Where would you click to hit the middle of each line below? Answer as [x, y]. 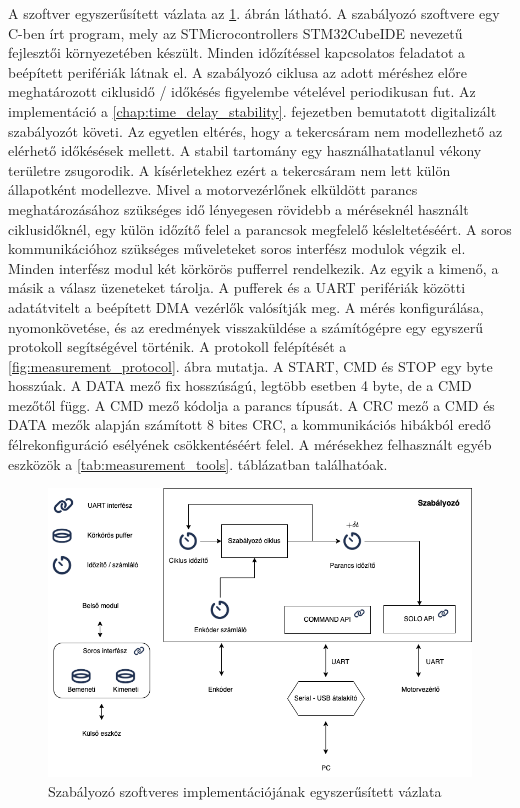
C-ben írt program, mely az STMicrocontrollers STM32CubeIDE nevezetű [235, 32]
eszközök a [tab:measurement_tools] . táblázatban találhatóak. [198, 463]
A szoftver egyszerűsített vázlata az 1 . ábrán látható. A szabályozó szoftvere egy [254, 13]
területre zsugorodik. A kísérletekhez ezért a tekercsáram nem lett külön [229, 169]
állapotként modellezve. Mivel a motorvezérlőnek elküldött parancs [213, 189]
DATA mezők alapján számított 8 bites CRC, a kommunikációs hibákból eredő [249, 424]
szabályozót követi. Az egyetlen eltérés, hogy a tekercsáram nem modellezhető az [255, 130]
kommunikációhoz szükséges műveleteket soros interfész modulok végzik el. [237, 248]
